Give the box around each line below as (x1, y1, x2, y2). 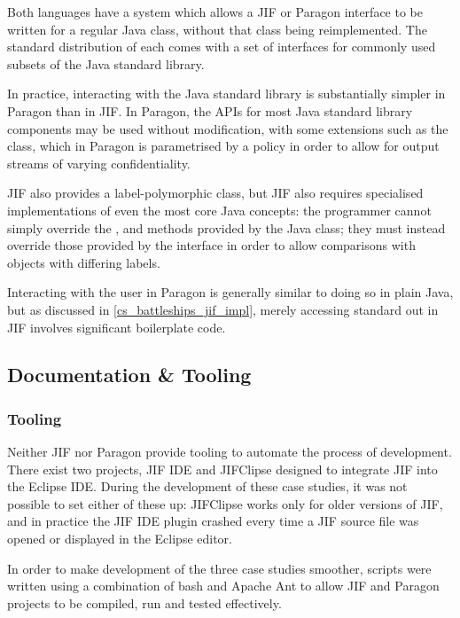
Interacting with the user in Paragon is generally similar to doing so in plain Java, (7, 283, 454, 301)
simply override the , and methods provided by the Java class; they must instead (7, 218, 446, 237)
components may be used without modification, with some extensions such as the (7, 119, 448, 137)
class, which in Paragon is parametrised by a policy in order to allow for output (7, 137, 440, 155)
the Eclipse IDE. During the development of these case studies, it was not (7, 477, 408, 496)
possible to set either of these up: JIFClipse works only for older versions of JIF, (7, 494, 443, 512)
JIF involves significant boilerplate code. (7, 317, 226, 336)
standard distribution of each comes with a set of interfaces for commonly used (7, 37, 436, 56)
